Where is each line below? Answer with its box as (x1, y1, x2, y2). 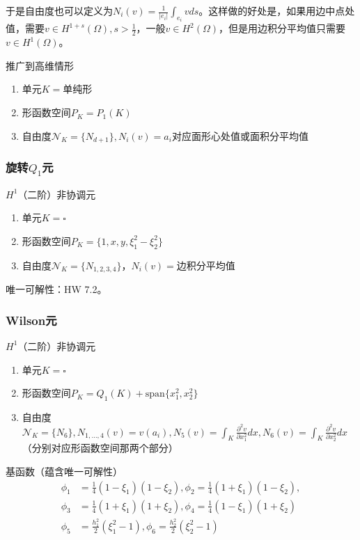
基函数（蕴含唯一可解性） (6, 464, 123, 479)
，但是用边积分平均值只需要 (219, 21, 346, 35)
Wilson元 (6, 311, 57, 328)
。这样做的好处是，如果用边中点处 (198, 3, 355, 17)
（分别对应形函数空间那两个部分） (22, 440, 178, 455)
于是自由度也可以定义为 (6, 3, 113, 17)
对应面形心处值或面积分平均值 (171, 132, 308, 142)
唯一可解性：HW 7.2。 (6, 282, 107, 296)
